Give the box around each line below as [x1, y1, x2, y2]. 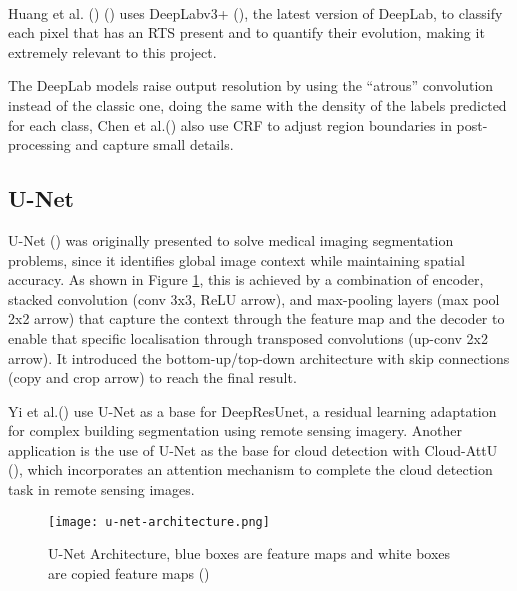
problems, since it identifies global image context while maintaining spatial [8, 249, 465, 270]
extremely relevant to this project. [8, 41, 217, 62]
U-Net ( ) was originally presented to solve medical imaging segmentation [8, 229, 454, 250]
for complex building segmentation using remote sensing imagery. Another [8, 420, 462, 441]
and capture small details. [75, 134, 234, 155]
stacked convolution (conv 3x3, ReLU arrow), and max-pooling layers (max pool [8, 288, 500, 309]
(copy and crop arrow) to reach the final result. [8, 367, 297, 388]
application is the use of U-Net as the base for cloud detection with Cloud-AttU [8, 439, 498, 460]
